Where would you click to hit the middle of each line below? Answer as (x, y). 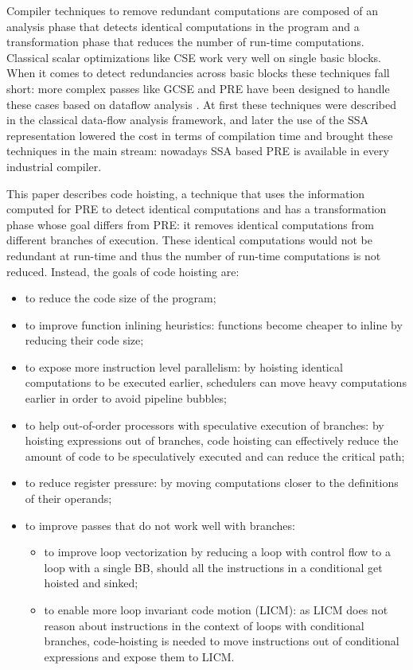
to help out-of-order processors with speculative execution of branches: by (205, 425)
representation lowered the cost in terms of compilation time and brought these (200, 135)
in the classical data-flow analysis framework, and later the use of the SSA (188, 120)
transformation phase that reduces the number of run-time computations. (185, 42)
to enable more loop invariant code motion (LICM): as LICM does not (216, 610)
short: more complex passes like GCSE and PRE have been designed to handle (198, 88)
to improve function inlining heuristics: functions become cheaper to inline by (214, 324)
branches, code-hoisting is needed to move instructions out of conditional (222, 641)
